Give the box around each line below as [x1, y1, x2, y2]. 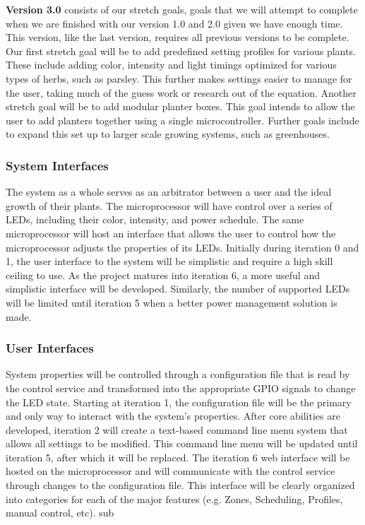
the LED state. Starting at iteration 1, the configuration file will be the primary [6, 394, 352, 409]
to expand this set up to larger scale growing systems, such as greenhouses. [6, 126, 330, 141]
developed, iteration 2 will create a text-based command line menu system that [6, 422, 348, 437]
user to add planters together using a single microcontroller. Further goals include [6, 112, 359, 127]
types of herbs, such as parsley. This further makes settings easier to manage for [6, 71, 352, 85]
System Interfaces [6, 156, 109, 174]
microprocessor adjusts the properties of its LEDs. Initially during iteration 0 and [6, 240, 359, 254]
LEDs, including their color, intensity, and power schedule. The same [6, 212, 304, 227]
